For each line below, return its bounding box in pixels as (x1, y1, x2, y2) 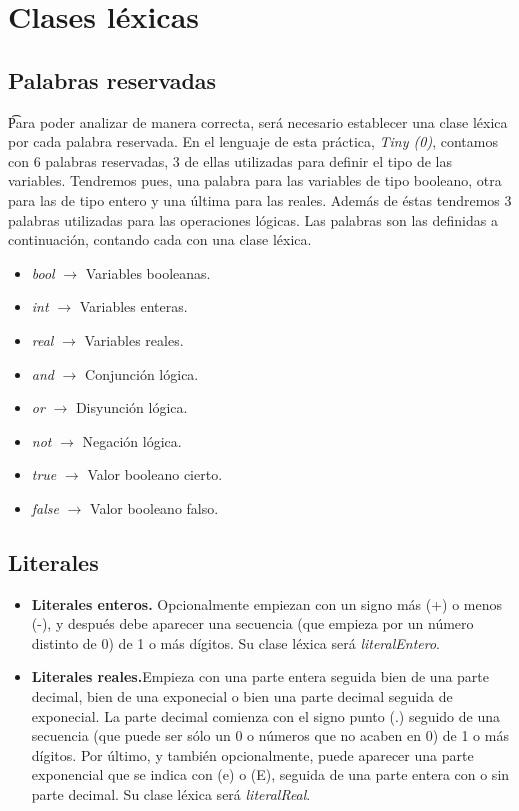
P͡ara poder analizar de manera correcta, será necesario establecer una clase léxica (8, 111, 508, 132)
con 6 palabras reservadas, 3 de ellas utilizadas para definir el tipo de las (8, 150, 452, 171)
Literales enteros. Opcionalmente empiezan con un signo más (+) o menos (31, 593, 503, 614)
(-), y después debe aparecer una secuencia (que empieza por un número (31, 613, 474, 634)
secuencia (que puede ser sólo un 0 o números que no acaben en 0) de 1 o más (31, 725, 509, 746)
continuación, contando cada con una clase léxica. (8, 229, 312, 250)
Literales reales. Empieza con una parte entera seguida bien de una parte (31, 666, 490, 687)
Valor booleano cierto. (87, 464, 223, 485)
